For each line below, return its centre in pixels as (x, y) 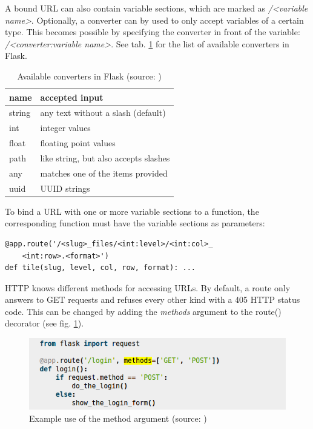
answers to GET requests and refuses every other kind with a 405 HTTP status (153, 299)
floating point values (78, 143)
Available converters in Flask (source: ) (89, 76)
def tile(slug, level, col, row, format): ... (100, 268)
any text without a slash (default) (103, 113)
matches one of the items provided (104, 173)
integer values (65, 128)
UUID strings (65, 188)
